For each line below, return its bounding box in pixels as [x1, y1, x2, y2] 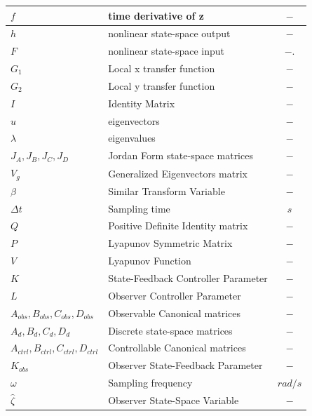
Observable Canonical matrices [108, 305, 240, 320]
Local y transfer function [108, 78, 215, 93]
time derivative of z [108, 8, 204, 22]
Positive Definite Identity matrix [108, 218, 248, 233]
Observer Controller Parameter [108, 288, 241, 302]
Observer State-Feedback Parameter [108, 358, 263, 373]
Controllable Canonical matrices [108, 340, 246, 355]
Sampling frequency [108, 375, 193, 390]
